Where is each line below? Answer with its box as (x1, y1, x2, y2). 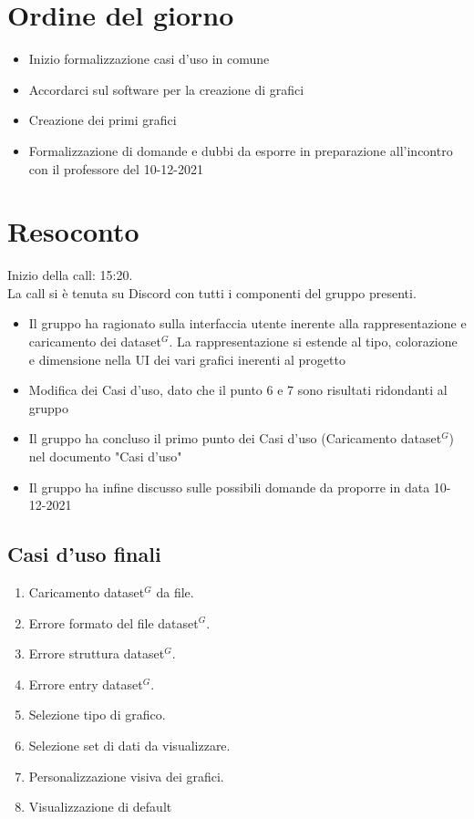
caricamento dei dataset (28, 332, 161, 350)
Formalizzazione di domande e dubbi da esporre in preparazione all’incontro (28, 140, 453, 160)
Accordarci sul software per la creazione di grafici (28, 79, 304, 98)
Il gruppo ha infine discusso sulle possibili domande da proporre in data (28, 477, 430, 496)
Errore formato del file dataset (28, 613, 199, 632)
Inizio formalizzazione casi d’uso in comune (28, 49, 270, 68)
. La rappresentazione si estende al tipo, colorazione (169, 332, 458, 350)
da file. (156, 582, 194, 601)
